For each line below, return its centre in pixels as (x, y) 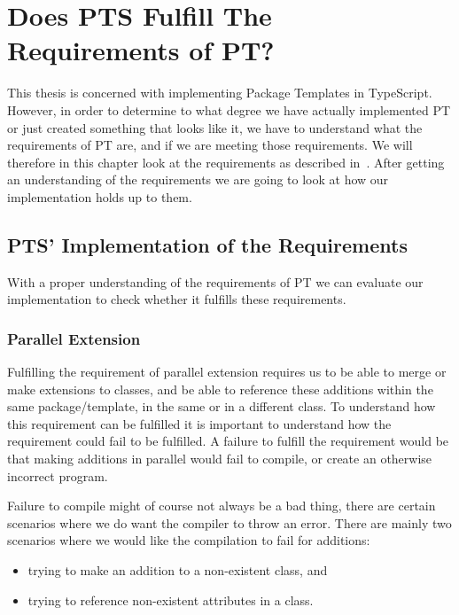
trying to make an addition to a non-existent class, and (178, 570)
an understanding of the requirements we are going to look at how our (198, 179)
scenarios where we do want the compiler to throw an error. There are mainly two (229, 522)
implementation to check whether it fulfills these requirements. (177, 299)
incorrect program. (58, 475)
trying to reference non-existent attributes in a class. (171, 599)
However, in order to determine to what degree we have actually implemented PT (229, 109)
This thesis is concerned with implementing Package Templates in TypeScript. (220, 93)
